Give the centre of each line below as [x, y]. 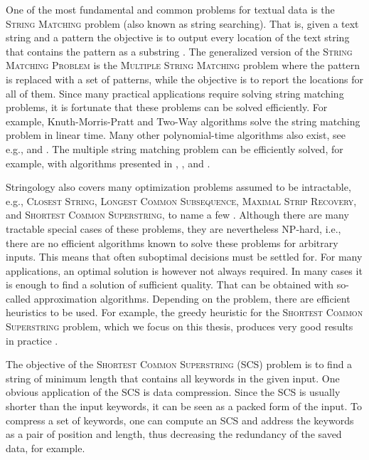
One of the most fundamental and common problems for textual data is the [170, 9]
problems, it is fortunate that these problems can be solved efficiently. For [167, 107]
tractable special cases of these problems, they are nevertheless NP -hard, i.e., [173, 228]
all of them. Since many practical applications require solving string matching [175, 93]
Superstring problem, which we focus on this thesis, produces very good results [180, 326]
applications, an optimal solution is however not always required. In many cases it [184, 270]
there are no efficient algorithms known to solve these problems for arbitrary [172, 242]
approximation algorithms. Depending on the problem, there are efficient [192, 298]
